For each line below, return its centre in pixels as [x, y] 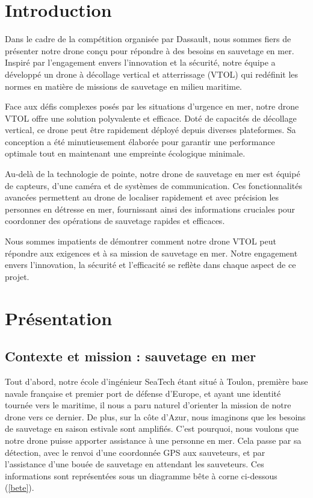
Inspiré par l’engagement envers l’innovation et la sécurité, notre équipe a [140, 62]
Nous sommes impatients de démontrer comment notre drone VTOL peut [141, 241]
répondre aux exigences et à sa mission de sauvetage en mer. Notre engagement [151, 253]
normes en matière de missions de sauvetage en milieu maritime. [123, 86]
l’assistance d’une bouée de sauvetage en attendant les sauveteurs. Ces [135, 464]
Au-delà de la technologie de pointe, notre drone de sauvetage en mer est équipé [153, 174]
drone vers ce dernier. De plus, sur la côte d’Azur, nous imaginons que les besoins [155, 416]
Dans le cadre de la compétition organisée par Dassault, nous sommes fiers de [148, 39]
